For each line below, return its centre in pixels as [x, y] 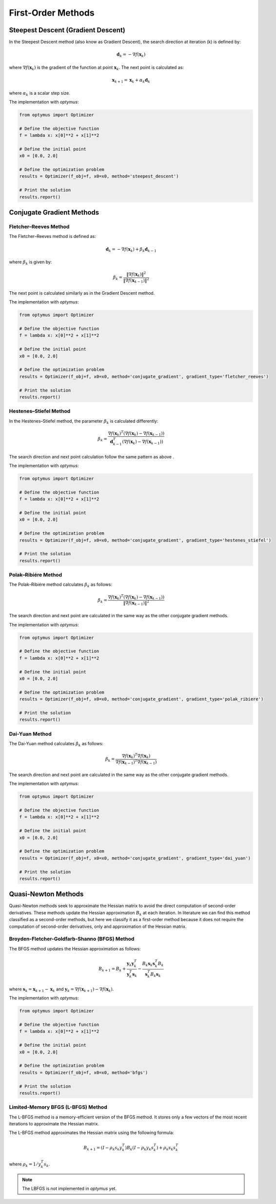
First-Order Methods [52, 13]
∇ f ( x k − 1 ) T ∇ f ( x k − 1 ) [136, 762]
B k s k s [149, 964]
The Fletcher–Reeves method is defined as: [52, 236]
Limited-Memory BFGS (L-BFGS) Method [58, 1107]
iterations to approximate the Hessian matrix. [54, 1124]
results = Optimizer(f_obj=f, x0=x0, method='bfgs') [84, 1072]
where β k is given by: [30, 262]
